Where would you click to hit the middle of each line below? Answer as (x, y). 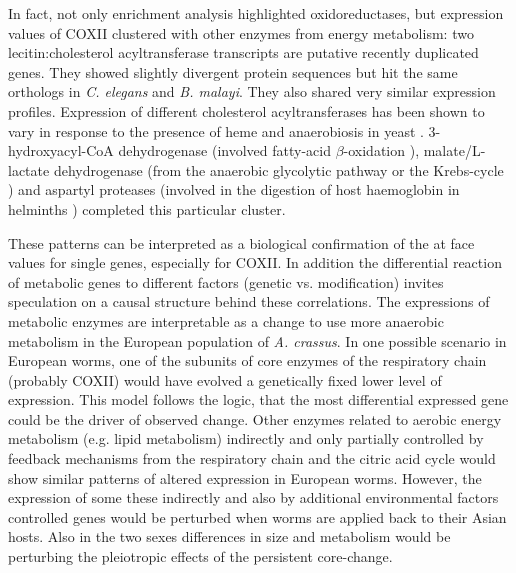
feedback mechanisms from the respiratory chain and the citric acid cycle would (252, 458)
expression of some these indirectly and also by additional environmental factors (253, 497)
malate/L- (454, 150)
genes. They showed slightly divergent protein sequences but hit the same (233, 71)
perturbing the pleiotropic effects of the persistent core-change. (200, 556)
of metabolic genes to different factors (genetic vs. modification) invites (226, 281)
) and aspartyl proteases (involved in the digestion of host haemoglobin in (234, 189)
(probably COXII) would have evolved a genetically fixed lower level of (225, 379)
